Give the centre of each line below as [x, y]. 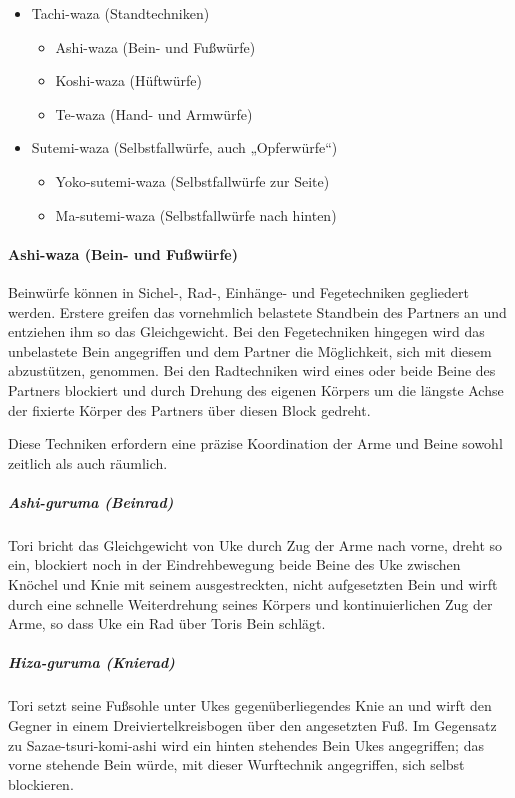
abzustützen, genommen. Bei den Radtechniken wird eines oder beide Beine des [252, 370]
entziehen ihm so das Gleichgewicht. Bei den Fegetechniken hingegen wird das [246, 331]
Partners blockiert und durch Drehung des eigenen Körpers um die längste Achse [256, 389]
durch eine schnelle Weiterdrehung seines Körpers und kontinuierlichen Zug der [250, 603]
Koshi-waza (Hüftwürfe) [128, 80]
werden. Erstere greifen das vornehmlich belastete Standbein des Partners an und [257, 311]
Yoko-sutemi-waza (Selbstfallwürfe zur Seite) [192, 180]
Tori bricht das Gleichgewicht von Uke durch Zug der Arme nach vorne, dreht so [255, 544]
